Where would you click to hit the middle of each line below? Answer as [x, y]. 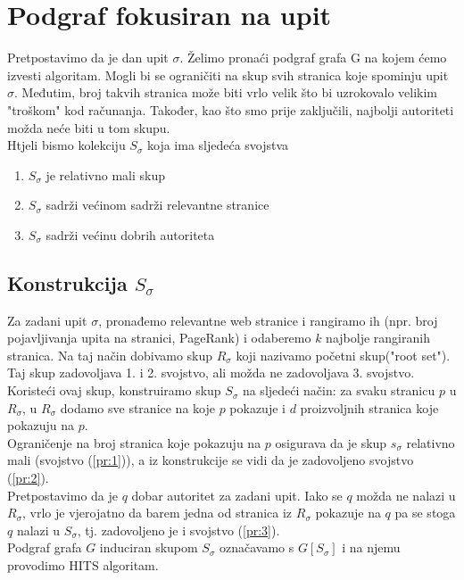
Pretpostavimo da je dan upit [88, 58]
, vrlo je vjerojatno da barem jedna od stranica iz [157, 513]
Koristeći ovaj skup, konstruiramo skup [114, 390]
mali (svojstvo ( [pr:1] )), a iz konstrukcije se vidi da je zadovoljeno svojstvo [211, 460]
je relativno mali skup [105, 174]
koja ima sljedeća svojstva [218, 145]
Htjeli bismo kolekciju [66, 145]
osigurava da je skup [331, 442]
